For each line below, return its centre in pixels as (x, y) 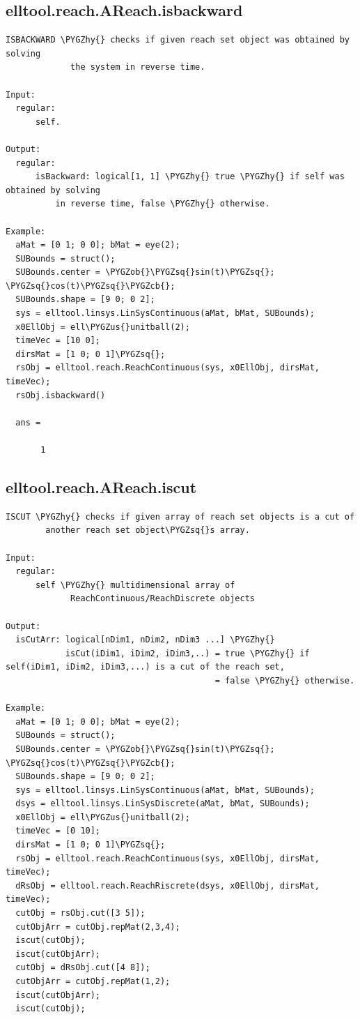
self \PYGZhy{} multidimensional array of (135, 585)
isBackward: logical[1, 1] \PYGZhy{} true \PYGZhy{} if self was (190, 177)
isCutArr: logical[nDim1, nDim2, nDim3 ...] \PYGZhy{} (145, 640)
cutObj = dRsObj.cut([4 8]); (83, 968)
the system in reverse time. (138, 67)
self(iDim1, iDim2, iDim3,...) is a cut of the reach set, (145, 667)
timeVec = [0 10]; (58, 831)
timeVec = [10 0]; (58, 341)
